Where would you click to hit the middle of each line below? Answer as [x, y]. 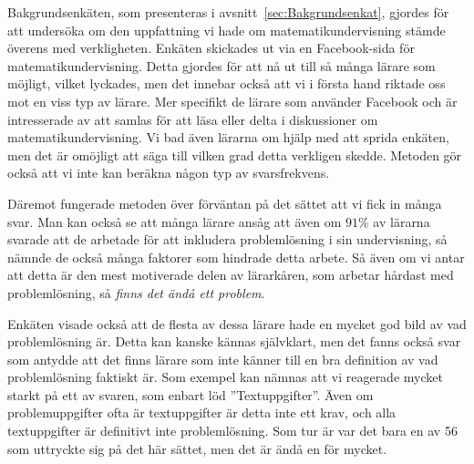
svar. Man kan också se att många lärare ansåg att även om [175, 221]
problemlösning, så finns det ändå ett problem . [136, 292]
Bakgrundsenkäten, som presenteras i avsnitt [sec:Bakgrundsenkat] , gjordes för [228, 12]
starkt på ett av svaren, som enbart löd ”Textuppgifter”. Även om [191, 394]
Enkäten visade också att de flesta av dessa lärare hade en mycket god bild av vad [237, 323]
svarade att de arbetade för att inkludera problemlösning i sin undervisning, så [227, 239]
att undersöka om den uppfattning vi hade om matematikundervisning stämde [227, 30]
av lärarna [402, 221]
